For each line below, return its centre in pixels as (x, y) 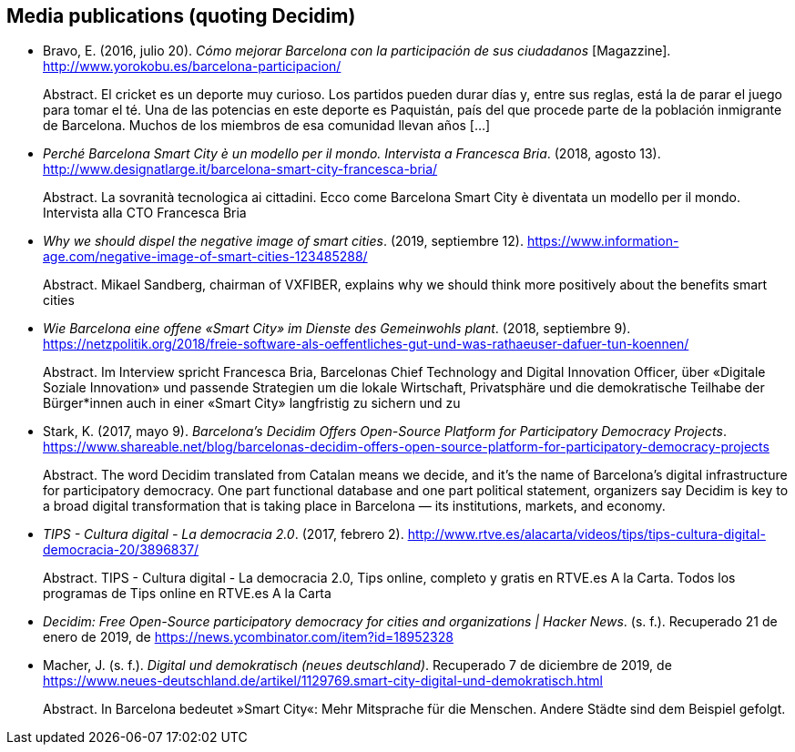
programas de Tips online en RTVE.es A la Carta (187, 594)
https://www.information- (603, 241)
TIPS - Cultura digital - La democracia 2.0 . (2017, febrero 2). (224, 534)
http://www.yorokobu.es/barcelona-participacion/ (192, 66)
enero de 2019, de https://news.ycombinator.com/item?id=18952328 (248, 637)
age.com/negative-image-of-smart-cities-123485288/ (205, 257)
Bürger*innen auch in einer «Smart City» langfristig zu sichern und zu (252, 403)
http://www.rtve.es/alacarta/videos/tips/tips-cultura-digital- (586, 534)
